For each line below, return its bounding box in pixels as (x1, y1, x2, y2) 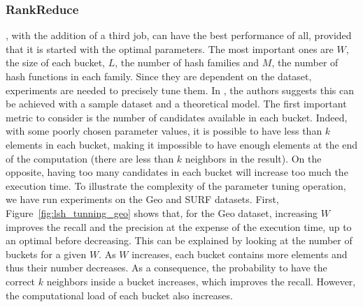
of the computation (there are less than (6, 151, 174, 165)
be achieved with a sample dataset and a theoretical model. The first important (6, 96, 347, 111)
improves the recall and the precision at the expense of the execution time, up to (6, 219, 352, 234)
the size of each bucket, (6, 55, 105, 70)
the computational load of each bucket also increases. (6, 287, 233, 302)
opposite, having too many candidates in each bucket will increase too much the (6, 165, 348, 179)
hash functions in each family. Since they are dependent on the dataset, (6, 69, 312, 83)
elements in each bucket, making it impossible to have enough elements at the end (6, 137, 358, 151)
